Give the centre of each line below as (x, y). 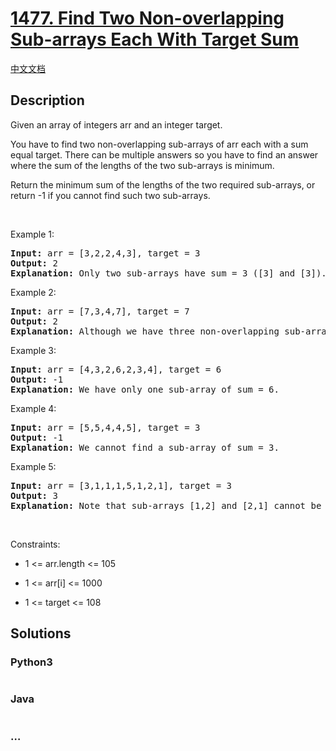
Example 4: (33, 408)
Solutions (41, 633)
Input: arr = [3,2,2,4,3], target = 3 (105, 253)
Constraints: (35, 544)
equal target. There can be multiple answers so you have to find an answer (164, 154)
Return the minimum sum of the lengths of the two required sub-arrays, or (163, 184)
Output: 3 (34, 495)
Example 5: (33, 466)
